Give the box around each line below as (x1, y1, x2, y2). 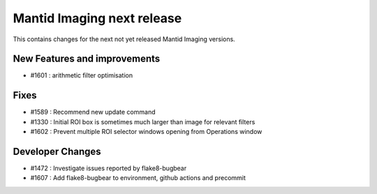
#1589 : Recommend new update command (30, 108, 156, 117)
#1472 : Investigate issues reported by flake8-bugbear (30, 164, 187, 172)
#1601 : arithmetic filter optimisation (30, 71, 133, 80)
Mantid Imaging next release (13, 10, 182, 26)
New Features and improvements (13, 53, 161, 65)
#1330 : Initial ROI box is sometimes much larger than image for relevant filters (30, 117, 256, 126)
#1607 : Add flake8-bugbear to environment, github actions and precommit (30, 174, 246, 182)
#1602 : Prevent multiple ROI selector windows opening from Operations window (30, 128, 263, 136)
